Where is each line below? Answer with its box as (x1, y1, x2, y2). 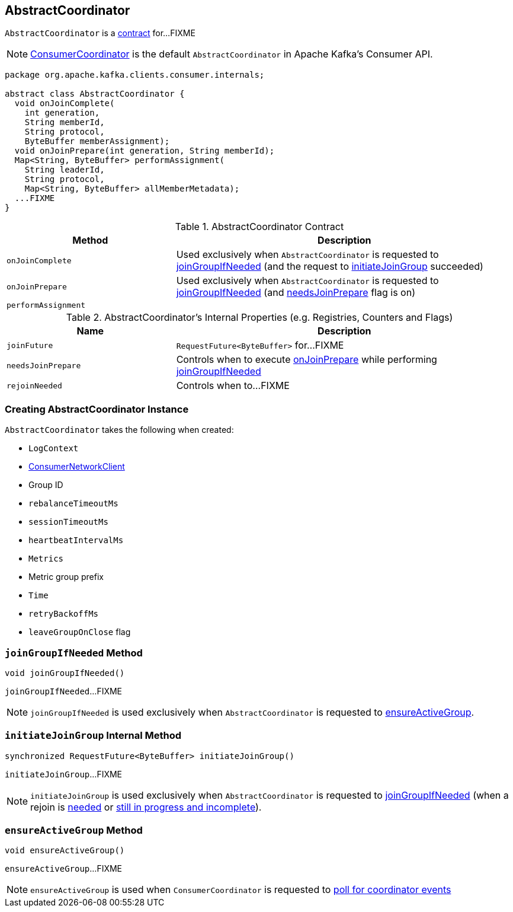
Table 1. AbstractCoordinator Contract (175, 221, 344, 233)
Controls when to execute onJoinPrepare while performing (176, 353, 437, 366)
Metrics (28, 554, 64, 564)
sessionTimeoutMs (28, 517, 108, 527)
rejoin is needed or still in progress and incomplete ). (30, 801, 262, 813)
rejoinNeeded (7, 381, 62, 390)
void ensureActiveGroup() (5, 846, 125, 856)
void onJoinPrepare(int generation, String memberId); (14, 146, 275, 156)
